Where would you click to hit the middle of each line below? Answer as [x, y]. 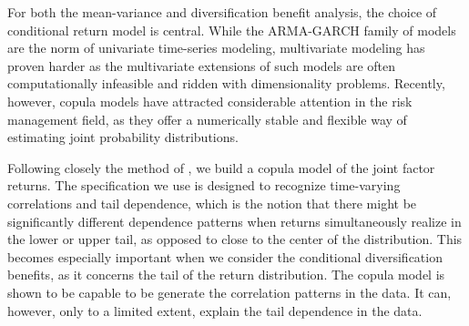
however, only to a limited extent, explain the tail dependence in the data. [215, 310]
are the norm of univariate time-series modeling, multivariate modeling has [216, 48]
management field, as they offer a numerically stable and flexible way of [207, 119]
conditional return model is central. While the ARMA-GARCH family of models [232, 30]
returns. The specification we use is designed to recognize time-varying [204, 185]
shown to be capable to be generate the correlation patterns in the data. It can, [229, 292]
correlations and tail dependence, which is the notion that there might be [212, 203]
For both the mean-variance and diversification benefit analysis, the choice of [222, 12]
